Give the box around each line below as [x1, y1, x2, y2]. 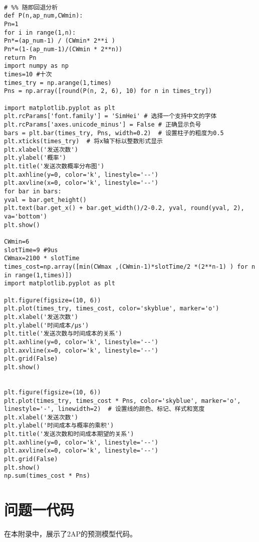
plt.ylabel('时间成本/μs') [4, 321, 89, 329]
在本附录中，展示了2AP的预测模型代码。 [4, 528, 137, 539]
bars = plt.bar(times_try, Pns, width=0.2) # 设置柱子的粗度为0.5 [4, 129, 224, 137]
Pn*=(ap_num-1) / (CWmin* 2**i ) [4, 37, 115, 45]
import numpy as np [4, 62, 69, 70]
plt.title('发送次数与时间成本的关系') [4, 330, 122, 338]
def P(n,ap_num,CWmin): [4, 12, 83, 20]
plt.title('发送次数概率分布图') [4, 163, 105, 170]
